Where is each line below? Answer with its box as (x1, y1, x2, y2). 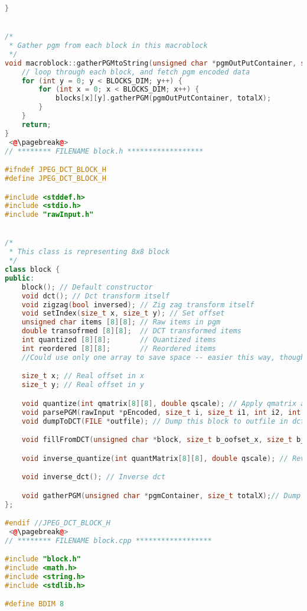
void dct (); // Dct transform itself (21, 291, 170, 300)
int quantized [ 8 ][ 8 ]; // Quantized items (21, 336, 217, 344)
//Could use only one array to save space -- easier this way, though (21, 353, 305, 362)
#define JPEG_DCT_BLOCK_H (5, 174, 106, 183)
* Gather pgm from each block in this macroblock (9, 41, 208, 50)
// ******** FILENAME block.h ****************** (5, 147, 204, 155)
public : (5, 274, 35, 282)
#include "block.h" (5, 555, 81, 564)
